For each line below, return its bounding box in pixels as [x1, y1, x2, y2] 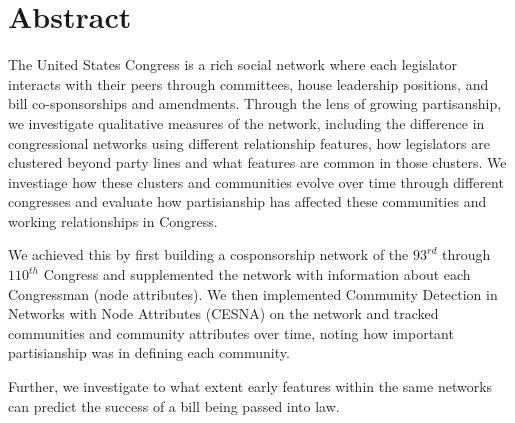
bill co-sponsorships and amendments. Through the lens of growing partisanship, [8, 93, 502, 114]
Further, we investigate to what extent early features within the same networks [8, 376, 493, 397]
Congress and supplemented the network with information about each [43, 264, 471, 285]
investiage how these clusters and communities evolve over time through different [8, 171, 504, 192]
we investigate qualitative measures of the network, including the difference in [8, 112, 485, 133]
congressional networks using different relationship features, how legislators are [8, 132, 490, 153]
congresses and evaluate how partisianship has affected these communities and [8, 191, 487, 212]
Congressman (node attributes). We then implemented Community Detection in [8, 283, 498, 304]
